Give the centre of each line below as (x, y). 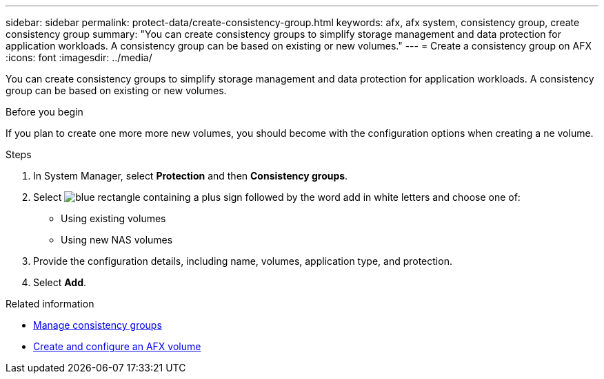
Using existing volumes (113, 218)
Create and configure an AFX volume (117, 346)
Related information (50, 304)
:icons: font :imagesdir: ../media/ (79, 57)
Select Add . (60, 282)
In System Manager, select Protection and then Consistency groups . (191, 176)
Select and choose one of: (277, 197)
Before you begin (44, 112)
